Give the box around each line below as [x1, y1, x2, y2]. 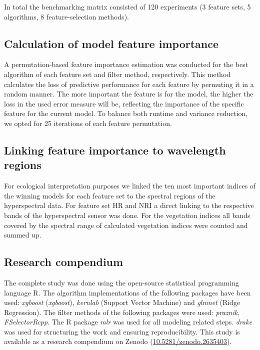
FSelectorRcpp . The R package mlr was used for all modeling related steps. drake [4, 316, 252, 327]
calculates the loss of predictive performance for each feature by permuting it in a [4, 78, 254, 89]
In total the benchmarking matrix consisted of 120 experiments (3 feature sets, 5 [4, 1, 251, 11]
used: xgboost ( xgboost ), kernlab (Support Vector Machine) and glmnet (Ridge [4, 297, 240, 307]
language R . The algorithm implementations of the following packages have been [4, 287, 251, 297]
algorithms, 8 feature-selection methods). [4, 11, 129, 21]
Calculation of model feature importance [4, 35, 219, 51]
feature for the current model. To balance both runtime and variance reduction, [4, 108, 248, 118]
